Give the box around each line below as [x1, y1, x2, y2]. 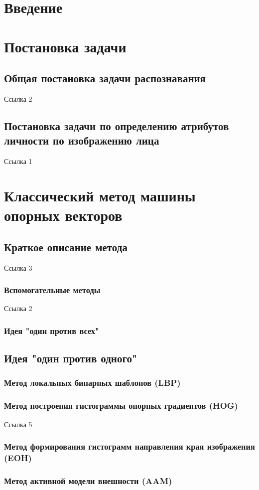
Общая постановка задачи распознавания [4, 70, 206, 86]
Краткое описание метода [4, 239, 128, 254]
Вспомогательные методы [4, 284, 101, 296]
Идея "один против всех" [4, 324, 99, 336]
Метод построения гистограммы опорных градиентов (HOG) [4, 399, 238, 412]
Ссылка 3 [4, 262, 32, 273]
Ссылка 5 [4, 419, 32, 429]
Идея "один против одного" [4, 350, 137, 366]
